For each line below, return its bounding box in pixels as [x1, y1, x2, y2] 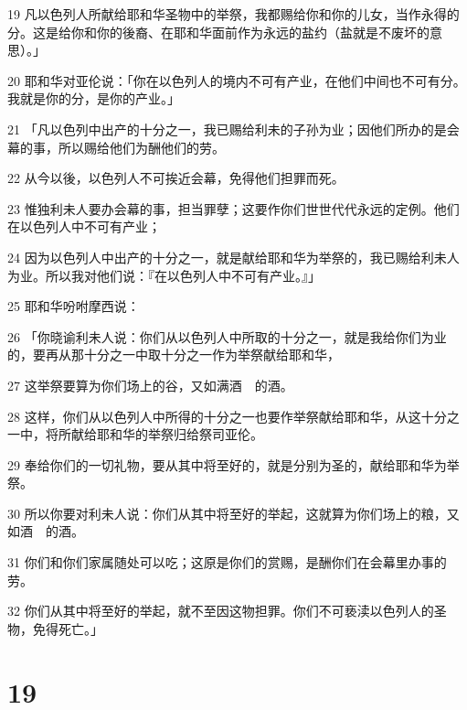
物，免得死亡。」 [7, 619, 103, 638]
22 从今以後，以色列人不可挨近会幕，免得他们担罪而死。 [7, 168, 345, 188]
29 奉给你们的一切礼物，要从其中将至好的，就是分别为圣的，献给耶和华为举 [7, 455, 460, 474]
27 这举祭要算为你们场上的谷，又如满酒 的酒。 [7, 375, 293, 394]
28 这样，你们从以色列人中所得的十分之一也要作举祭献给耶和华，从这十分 [7, 406, 447, 425]
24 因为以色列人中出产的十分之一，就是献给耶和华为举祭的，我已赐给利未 [7, 247, 447, 266]
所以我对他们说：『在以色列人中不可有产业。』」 [45, 265, 321, 285]
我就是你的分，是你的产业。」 [7, 89, 180, 108]
